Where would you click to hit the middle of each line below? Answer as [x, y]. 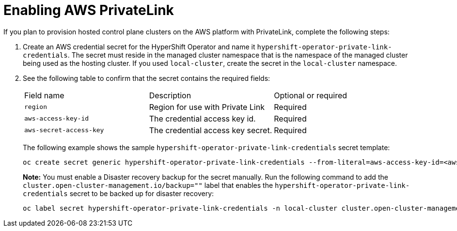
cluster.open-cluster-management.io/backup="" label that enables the [148, 185]
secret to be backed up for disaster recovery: [142, 193]
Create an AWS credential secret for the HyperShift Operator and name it [139, 46]
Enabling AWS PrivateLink [89, 10]
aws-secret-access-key [64, 130]
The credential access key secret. [211, 130]
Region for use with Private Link [207, 107]
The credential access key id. [202, 118]
